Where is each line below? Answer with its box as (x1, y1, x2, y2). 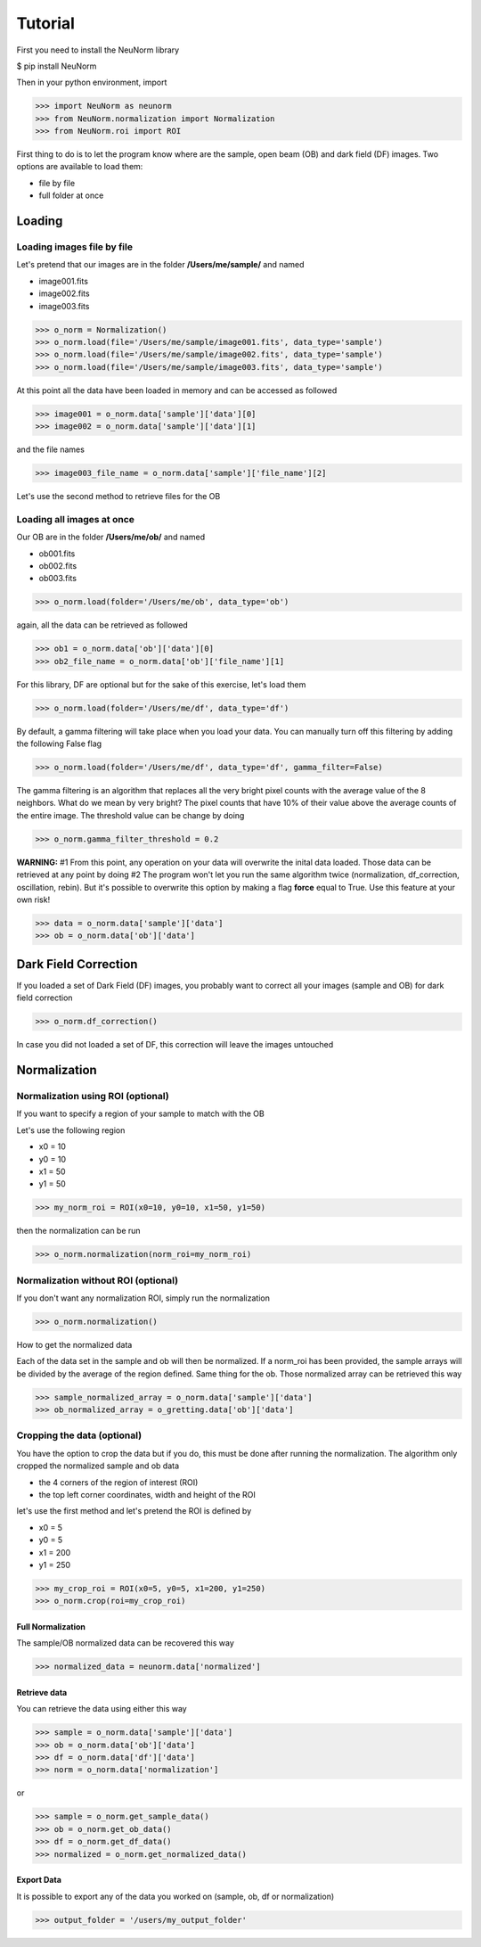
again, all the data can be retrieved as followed (16, 620, 189, 630)
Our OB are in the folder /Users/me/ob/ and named (16, 531, 206, 543)
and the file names (16, 444, 85, 455)
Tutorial (16, 13, 76, 33)
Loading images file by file (16, 241, 134, 253)
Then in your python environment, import (16, 77, 167, 88)
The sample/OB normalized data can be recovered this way (16, 1638, 235, 1648)
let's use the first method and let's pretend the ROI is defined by (16, 1506, 252, 1516)
